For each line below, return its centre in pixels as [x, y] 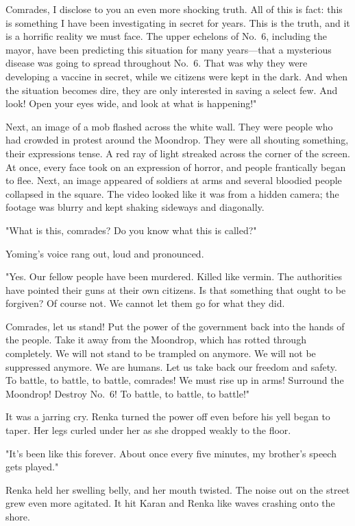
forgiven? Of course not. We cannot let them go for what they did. [145, 303]
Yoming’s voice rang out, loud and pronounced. [105, 253]
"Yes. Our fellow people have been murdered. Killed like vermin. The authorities [174, 276]
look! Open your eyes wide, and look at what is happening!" [131, 103]
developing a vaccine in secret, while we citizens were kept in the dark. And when [177, 76]
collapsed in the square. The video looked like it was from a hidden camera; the [172, 193]
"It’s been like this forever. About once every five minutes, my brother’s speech [171, 453]
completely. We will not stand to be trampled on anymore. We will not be [161, 353]
